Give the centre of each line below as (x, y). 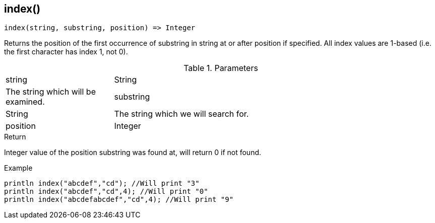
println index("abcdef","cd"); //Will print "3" (102, 183)
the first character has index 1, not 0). (66, 52)
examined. (25, 102)
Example (18, 168)
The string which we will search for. (181, 114)
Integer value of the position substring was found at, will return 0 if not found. (133, 153)
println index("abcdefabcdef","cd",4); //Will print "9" (119, 200)
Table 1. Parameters (221, 68)
